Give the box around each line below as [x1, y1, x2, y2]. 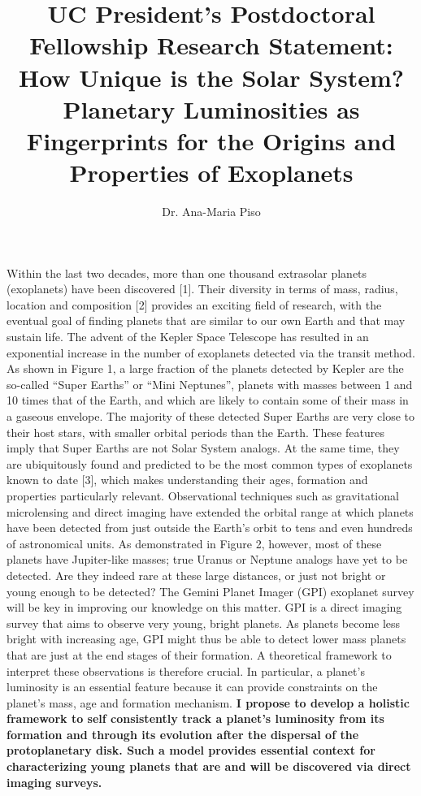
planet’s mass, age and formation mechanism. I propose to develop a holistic [7, 694, 410, 711]
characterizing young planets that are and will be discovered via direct [7, 758, 411, 775]
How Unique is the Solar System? [18, 60, 405, 93]
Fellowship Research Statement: [29, 28, 393, 62]
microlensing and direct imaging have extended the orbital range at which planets [7, 503, 414, 520]
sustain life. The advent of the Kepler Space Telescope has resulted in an [7, 328, 369, 345]
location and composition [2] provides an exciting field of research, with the [7, 296, 382, 313]
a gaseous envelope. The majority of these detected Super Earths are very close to [7, 408, 414, 424]
